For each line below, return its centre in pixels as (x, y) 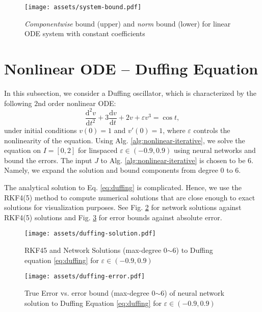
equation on (22, 150)
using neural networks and (215, 150)
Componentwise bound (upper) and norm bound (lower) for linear (128, 23)
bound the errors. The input (48, 160)
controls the (212, 130)
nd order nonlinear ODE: (77, 103)
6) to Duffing (193, 250)
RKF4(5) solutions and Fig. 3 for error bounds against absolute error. (113, 217)
